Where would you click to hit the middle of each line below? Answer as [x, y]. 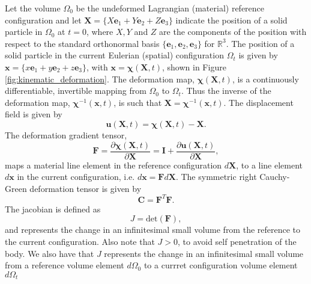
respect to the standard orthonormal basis [82, 43]
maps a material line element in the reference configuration [113, 165]
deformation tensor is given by [86, 188]
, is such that [138, 102]
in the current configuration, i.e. [76, 177]
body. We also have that [50, 253]
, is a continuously [265, 79]
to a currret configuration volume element [221, 265]
